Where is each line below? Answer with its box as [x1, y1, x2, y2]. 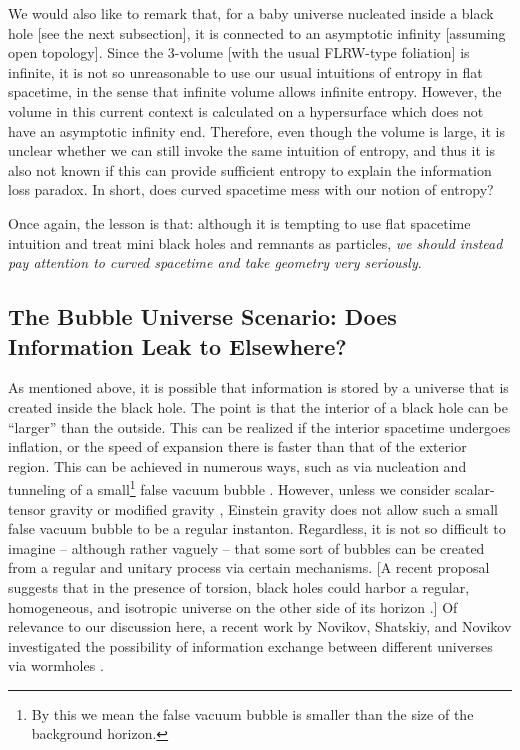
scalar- [454, 478, 495, 499]
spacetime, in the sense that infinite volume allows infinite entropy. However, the [8, 81, 502, 102]
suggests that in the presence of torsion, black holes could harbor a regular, [8, 576, 470, 597]
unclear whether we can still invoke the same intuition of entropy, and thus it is [8, 140, 495, 161]
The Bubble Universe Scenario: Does [8, 301, 397, 332]
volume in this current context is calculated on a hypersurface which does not [8, 100, 484, 121]
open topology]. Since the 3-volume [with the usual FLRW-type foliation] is [8, 42, 470, 63]
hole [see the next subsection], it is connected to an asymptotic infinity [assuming [8, 22, 506, 43]
